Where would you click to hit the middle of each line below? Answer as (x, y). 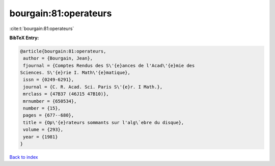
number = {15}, (42, 108)
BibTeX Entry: (24, 38)
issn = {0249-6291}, (49, 80)
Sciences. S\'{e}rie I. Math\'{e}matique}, (75, 73)
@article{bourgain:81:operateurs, (63, 51)
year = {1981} (40, 137)
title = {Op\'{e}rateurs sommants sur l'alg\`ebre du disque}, (104, 122)
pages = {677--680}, (49, 115)
